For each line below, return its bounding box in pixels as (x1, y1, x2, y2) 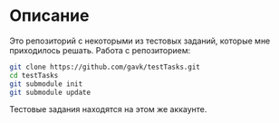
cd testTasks (9, 71, 59, 80)
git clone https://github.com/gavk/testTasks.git (9, 62, 201, 71)
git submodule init (9, 79, 83, 89)
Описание (9, 5, 90, 26)
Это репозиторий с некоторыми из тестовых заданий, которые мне (9, 35, 271, 46)
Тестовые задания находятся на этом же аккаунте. (9, 104, 207, 115)
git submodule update (9, 88, 91, 97)
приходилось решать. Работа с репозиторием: (9, 44, 191, 55)
